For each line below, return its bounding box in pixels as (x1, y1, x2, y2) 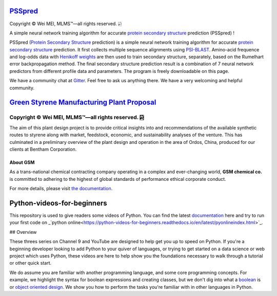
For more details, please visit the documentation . (9, 186, 113, 192)
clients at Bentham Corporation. (9, 146, 77, 152)
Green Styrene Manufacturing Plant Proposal (9, 98, 156, 107)
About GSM (9, 159, 35, 165)
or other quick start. (9, 260, 52, 266)
